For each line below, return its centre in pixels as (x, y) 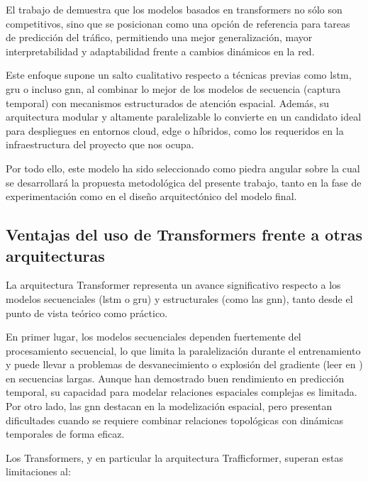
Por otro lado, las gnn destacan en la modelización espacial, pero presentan (169, 406)
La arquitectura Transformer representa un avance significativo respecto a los (173, 285)
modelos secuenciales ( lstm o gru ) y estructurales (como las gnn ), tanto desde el (179, 298)
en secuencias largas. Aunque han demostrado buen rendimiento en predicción (175, 378)
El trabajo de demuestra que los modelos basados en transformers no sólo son (174, 9)
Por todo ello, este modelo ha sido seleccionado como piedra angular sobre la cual (183, 168)
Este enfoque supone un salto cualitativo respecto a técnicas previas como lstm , (179, 75)
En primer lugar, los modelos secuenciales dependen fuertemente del (154, 337)
